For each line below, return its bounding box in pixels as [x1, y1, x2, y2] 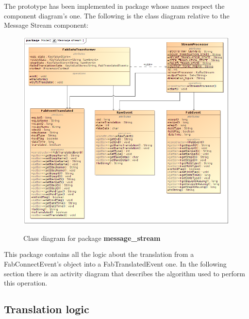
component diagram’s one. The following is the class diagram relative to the [4, 10, 230, 20]
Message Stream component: [4, 20, 89, 30]
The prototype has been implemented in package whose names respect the [4, 1, 225, 11]
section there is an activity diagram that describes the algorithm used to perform [4, 268, 245, 278]
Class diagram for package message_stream [23, 233, 161, 243]
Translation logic [4, 302, 89, 317]
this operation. [4, 278, 48, 288]
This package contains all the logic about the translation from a [4, 249, 194, 259]
